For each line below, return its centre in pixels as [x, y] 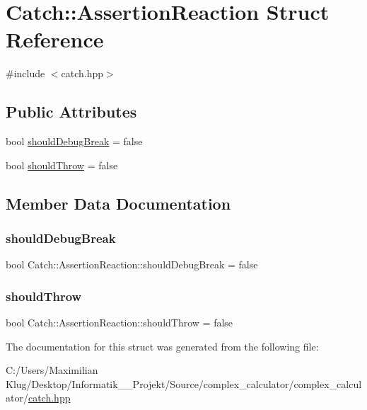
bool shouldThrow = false [62, 165]
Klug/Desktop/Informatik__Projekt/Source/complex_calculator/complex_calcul [184, 383]
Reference [55, 39]
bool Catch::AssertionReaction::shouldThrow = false [120, 323]
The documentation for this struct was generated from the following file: [162, 346]
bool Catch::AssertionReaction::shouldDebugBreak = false [132, 264]
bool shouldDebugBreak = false [74, 141]
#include [25, 73]
